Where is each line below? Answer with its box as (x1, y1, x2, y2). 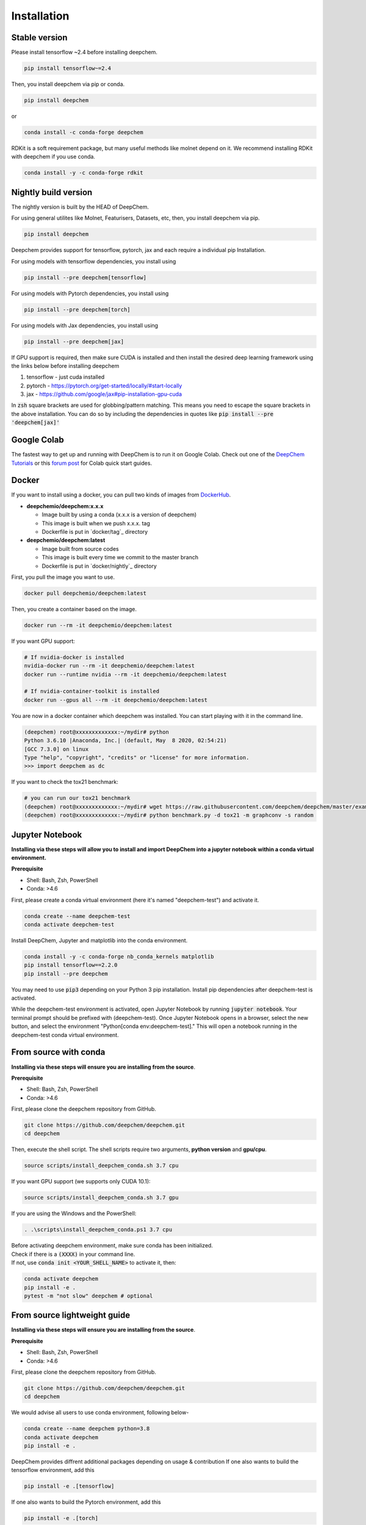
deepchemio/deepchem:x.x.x (26, 502, 104, 509)
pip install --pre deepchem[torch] (24, 306, 131, 313)
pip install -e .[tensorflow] (24, 1483, 115, 1490)
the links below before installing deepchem (11, 362, 120, 369)
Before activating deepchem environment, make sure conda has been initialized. (11, 1242, 213, 1249)
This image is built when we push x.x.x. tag (41, 519, 151, 527)
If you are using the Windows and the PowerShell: (11, 1210, 137, 1217)
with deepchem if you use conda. (11, 153, 96, 160)
